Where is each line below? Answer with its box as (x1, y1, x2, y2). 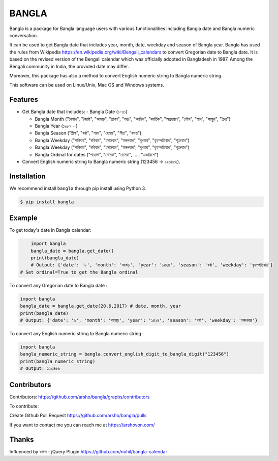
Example (9, 214, 38, 223)
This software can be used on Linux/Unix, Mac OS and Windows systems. (9, 82, 165, 88)
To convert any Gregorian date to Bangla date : (9, 282, 108, 288)
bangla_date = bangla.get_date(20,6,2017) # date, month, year (20, 303, 181, 309)
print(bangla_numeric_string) (20, 358, 96, 364)
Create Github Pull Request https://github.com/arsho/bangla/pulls (9, 413, 147, 419)
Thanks (9, 435, 34, 444)
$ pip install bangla (20, 199, 74, 205)
